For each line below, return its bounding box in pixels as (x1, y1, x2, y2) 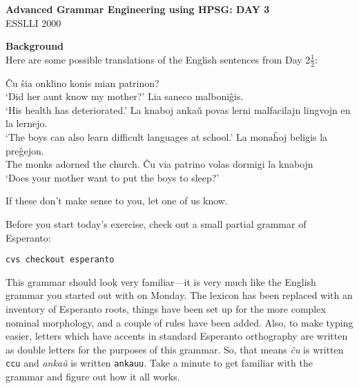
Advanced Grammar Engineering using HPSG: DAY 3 (6, 2, 270, 16)
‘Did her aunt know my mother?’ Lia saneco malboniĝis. (6, 89, 244, 104)
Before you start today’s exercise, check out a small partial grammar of (6, 216, 307, 231)
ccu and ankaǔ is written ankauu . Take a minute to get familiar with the (6, 356, 313, 370)
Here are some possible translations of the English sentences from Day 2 (6, 52, 311, 66)
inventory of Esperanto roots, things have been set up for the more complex (6, 301, 326, 316)
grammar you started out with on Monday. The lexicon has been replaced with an (6, 288, 353, 302)
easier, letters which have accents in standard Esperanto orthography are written (6, 329, 348, 343)
